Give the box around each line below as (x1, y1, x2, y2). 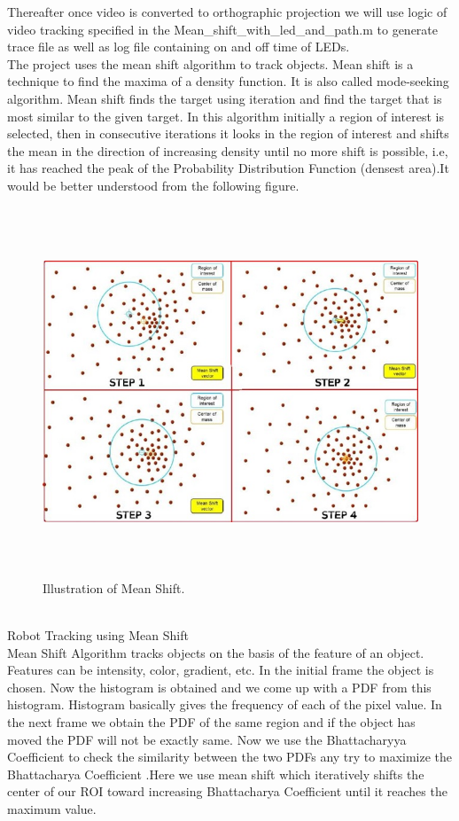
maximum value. (7, 799, 97, 817)
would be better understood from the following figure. (7, 176, 300, 194)
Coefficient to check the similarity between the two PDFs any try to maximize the (7, 747, 453, 766)
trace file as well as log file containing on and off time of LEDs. (7, 37, 350, 56)
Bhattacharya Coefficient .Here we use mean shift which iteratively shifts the (7, 764, 424, 783)
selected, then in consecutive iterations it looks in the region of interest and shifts (7, 124, 449, 143)
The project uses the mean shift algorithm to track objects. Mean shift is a (7, 54, 414, 73)
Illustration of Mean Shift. (43, 578, 185, 597)
